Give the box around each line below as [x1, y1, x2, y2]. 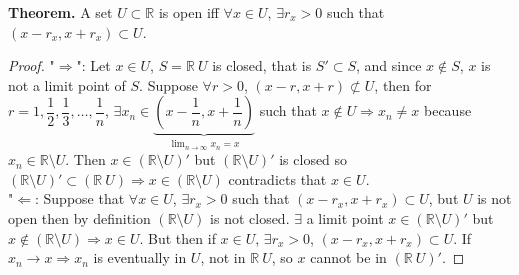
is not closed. [210, 208, 290, 228]
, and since [356, 55, 422, 76]
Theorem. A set [8, 2, 113, 22]
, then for [374, 74, 432, 95]
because [423, 100, 472, 121]
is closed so [279, 149, 348, 170]
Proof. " [8, 55, 55, 76]
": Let [76, 55, 111, 76]
